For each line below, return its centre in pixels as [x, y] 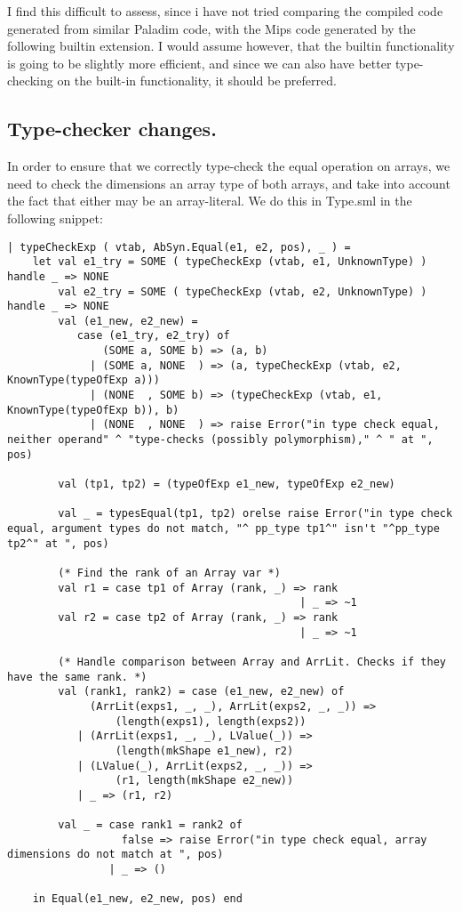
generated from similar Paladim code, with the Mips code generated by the [211, 28]
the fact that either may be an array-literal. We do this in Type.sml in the [210, 201]
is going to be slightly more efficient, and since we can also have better [199, 63]
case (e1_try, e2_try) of [153, 336]
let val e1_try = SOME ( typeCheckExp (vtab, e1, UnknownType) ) [230, 262]
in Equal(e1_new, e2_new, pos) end [137, 899]
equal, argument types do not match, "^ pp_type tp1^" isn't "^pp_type [223, 529]
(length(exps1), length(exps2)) [211, 721]
